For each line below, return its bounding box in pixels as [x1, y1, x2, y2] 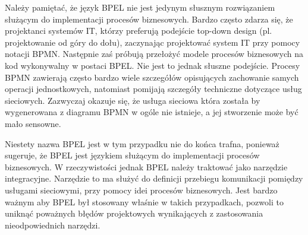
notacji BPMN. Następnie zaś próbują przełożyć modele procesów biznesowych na [5, 47, 304, 60]
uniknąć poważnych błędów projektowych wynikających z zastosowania [5, 207, 263, 220]
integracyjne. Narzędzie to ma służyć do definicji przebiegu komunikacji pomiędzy [5, 172, 303, 185]
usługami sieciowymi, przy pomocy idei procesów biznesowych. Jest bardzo [5, 183, 278, 196]
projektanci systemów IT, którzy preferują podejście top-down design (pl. [5, 24, 272, 37]
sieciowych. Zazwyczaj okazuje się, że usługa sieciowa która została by [5, 94, 260, 106]
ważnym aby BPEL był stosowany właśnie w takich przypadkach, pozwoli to [5, 195, 284, 208]
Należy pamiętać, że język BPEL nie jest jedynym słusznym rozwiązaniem [5, 1, 275, 13]
